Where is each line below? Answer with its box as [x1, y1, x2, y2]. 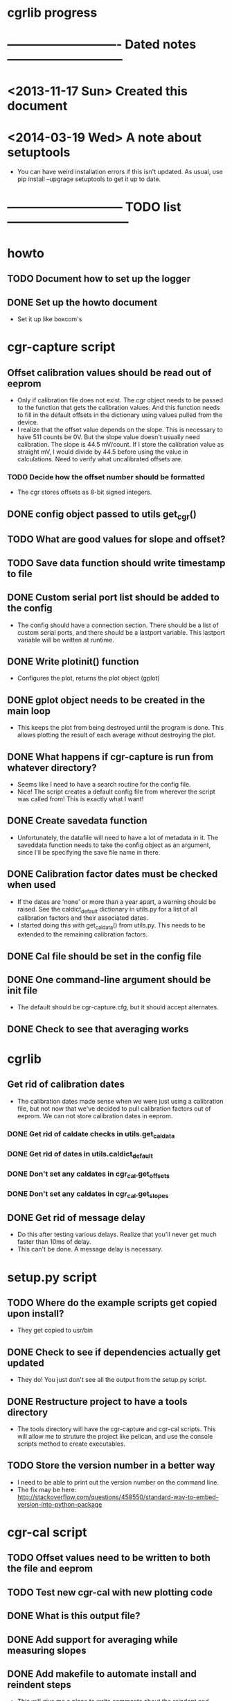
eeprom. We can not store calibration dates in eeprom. [17, 1111, 173, 1120]
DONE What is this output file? [7, 1610, 141, 1622]
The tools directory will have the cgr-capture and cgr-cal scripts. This [17, 1424, 216, 1433]
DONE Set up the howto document [7, 296, 158, 308]
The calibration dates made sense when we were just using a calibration [17, 1097, 224, 1105]
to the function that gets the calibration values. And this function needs [17, 404, 220, 412]
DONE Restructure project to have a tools [7, 1396, 188, 1408]
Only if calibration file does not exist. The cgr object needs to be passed [17, 396, 224, 404]
